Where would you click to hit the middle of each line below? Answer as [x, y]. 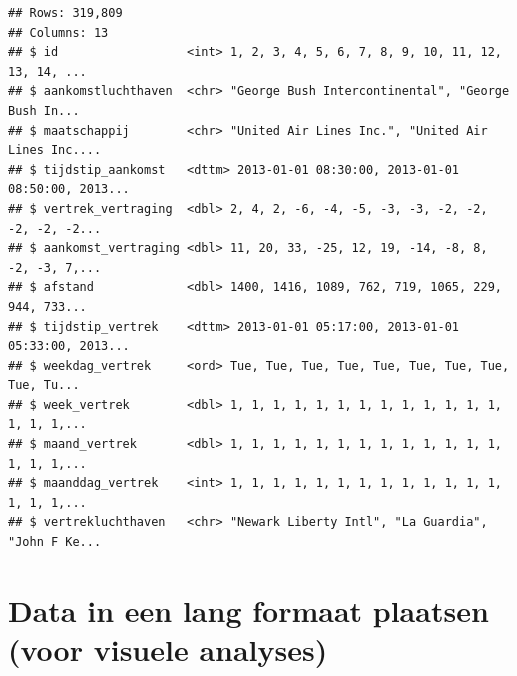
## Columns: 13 [58, 32]
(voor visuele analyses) [168, 649]
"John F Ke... [55, 542]
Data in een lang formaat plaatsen [248, 609]
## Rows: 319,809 [65, 13]
